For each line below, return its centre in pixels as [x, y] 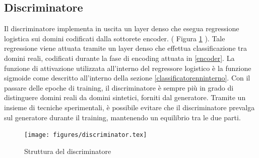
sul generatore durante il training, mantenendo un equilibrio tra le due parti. [122, 117]
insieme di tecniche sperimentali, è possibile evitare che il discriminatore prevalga [129, 107]
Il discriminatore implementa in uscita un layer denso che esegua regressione [122, 28]
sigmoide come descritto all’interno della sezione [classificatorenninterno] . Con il [127, 78]
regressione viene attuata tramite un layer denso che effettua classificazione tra [125, 48]
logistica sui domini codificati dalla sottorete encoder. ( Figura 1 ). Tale [115, 38]
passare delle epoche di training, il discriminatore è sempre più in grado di [119, 87]
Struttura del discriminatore [68, 151]
